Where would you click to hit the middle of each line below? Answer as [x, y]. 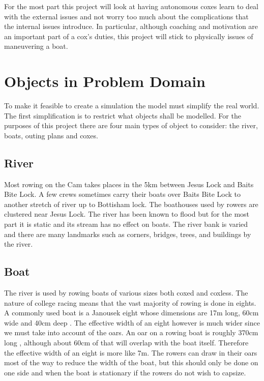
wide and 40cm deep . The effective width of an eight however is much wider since [132, 322]
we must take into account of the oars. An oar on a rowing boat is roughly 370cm [131, 332]
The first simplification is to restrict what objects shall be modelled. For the [123, 115]
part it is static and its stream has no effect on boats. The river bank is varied [126, 224]
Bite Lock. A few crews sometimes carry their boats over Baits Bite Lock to [122, 194]
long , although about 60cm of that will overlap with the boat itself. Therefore [126, 342]
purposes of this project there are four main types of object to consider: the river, [131, 125]
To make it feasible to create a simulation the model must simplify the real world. [132, 106]
